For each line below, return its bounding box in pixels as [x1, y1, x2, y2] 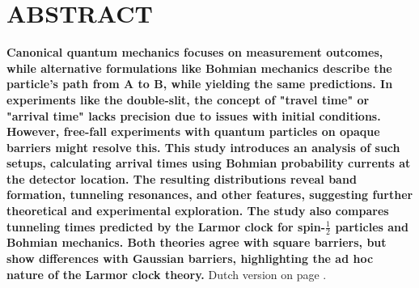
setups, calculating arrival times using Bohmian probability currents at [6, 155, 411, 172]
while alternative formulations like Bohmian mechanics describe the [6, 59, 392, 76]
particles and [335, 218, 408, 235]
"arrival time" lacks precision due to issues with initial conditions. [6, 107, 381, 124]
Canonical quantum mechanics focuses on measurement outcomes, [6, 44, 383, 61]
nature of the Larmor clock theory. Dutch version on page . [6, 265, 327, 282]
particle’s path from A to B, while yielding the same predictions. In [6, 75, 393, 92]
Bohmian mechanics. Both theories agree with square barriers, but [6, 234, 387, 251]
